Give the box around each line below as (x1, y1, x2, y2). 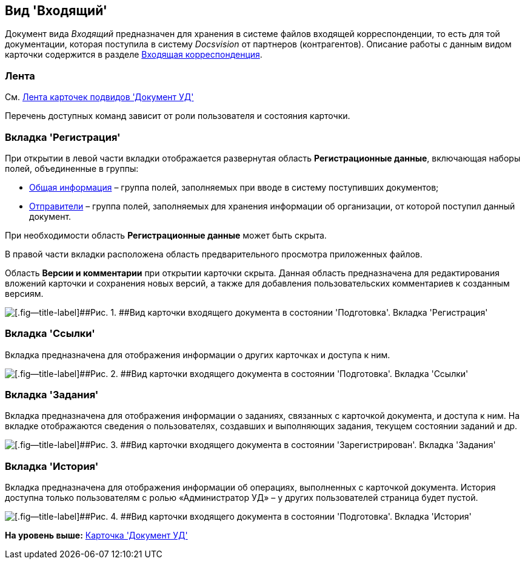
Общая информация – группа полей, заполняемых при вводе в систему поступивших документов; (29, 182, 439, 192)
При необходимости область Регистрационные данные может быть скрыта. (5, 229, 327, 240)
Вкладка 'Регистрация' (5, 131, 121, 143)
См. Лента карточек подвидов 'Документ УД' (5, 92, 194, 103)
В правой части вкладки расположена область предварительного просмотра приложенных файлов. (5, 248, 423, 259)
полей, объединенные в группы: (5, 163, 139, 174)
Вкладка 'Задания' (5, 389, 99, 401)
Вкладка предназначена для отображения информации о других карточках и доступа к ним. (5, 349, 390, 360)
